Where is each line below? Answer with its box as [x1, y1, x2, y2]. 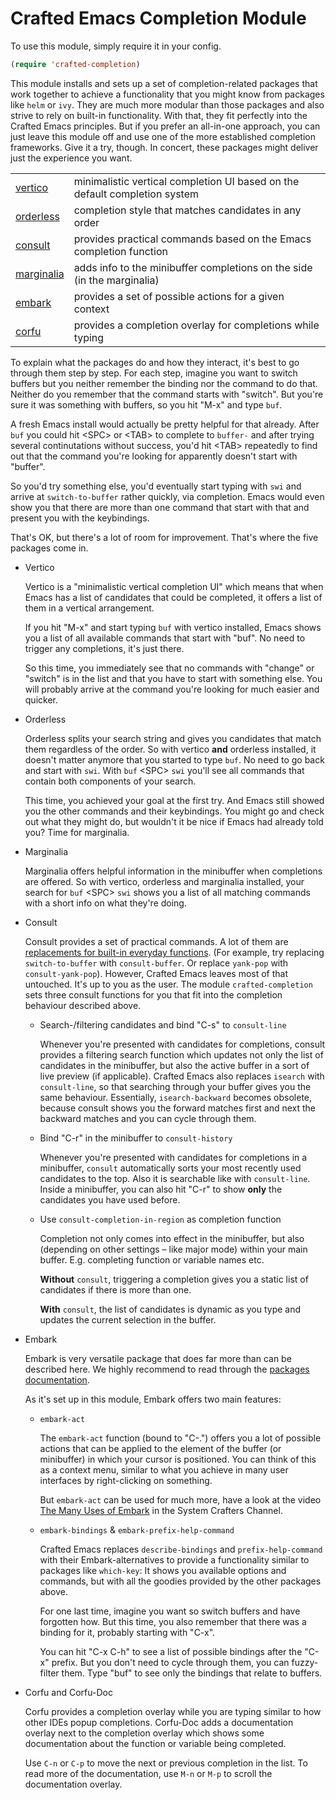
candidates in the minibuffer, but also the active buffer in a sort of [39, 1059, 310, 1071]
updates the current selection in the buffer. [39, 1313, 217, 1326]
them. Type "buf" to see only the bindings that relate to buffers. [61, 1667, 323, 1679]
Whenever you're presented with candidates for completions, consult [39, 1038, 326, 1050]
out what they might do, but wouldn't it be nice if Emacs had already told [24, 815, 324, 827]
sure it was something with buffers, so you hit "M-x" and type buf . [10, 398, 283, 411]
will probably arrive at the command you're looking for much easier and [24, 683, 320, 695]
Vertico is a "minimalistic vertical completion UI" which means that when [24, 580, 324, 592]
